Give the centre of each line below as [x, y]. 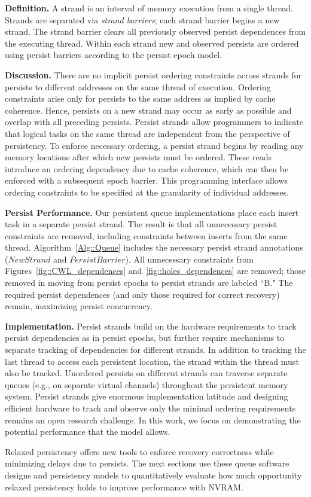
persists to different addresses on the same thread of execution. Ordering [138, 86]
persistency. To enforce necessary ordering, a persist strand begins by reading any [154, 145]
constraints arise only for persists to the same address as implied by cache [140, 98]
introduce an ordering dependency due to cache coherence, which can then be [147, 168]
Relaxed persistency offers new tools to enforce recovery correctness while [139, 451]
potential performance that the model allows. [88, 432]
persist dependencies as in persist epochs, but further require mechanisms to [145, 338]
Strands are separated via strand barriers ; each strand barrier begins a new [142, 19]
